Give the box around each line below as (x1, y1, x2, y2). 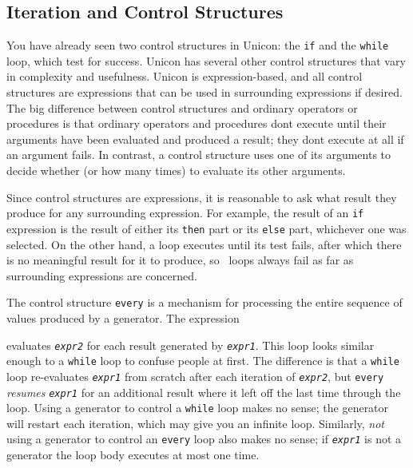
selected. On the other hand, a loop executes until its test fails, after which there (6, 236, 402, 252)
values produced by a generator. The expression (6, 309, 240, 326)
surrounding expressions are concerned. (6, 267, 197, 284)
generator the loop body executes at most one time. (6, 446, 260, 463)
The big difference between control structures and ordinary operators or (6, 99, 358, 116)
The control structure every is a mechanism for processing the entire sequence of (6, 294, 403, 311)
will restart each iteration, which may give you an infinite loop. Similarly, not (6, 414, 384, 431)
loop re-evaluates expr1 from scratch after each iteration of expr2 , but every (6, 367, 384, 384)
